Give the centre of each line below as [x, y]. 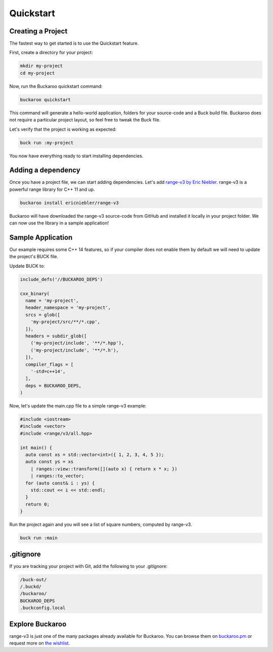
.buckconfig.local [43, 608]
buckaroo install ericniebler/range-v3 [69, 203]
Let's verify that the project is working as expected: [63, 129]
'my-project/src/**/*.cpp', [65, 322]
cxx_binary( [35, 293]
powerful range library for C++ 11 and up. [52, 189]
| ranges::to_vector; [57, 476]
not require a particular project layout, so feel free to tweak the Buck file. [85, 120]
